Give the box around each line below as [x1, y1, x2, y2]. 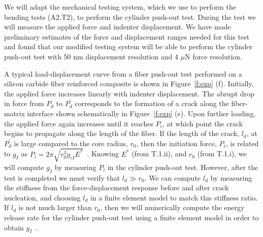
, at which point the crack [162, 118, 243, 128]
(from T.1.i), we [197, 148, 247, 159]
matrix [4, 108, 25, 118]
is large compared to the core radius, [14, 138, 128, 148]
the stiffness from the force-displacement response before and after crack [4, 182, 229, 193]
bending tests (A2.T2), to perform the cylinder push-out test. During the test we [4, 11, 256, 22]
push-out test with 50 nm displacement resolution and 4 [4, 51, 178, 61]
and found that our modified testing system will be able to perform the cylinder [4, 41, 253, 52]
